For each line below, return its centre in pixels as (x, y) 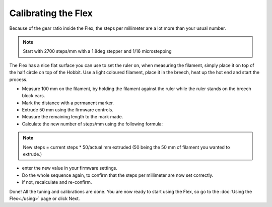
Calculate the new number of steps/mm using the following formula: (92, 124)
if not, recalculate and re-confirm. (57, 182)
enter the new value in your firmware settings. (70, 168)
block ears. (33, 96)
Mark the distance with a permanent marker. (68, 103)
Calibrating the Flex (51, 13)
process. (18, 79)
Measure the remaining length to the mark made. (73, 117)
